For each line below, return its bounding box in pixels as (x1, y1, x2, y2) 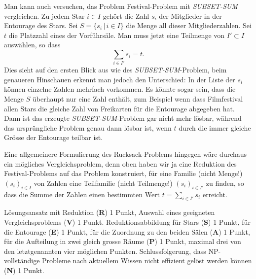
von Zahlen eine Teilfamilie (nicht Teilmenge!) (34, 177, 173, 188)
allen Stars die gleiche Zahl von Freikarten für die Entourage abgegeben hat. (4, 103, 235, 113)
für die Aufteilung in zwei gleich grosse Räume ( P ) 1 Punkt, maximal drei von (4, 236, 241, 246)
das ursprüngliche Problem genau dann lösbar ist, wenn (4, 122, 172, 133)
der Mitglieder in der (159, 10, 222, 21)
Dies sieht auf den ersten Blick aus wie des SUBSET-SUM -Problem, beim (4, 65, 227, 75)
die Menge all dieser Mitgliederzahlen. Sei (126, 20, 252, 31)
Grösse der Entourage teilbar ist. (4, 132, 103, 142)
